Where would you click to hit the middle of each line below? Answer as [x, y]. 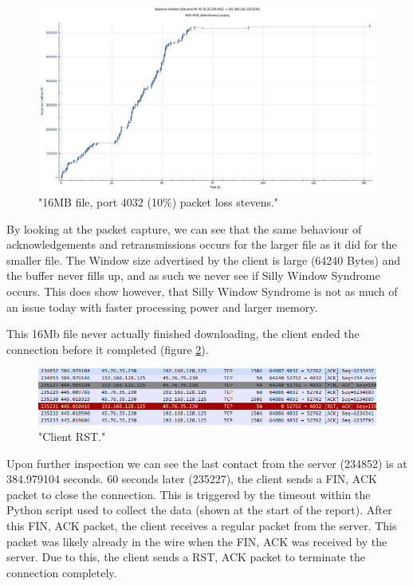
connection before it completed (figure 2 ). [108, 349]
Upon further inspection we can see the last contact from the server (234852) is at [207, 463]
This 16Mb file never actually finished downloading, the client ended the [183, 334]
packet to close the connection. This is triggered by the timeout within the [189, 494]
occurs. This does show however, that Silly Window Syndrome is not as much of [202, 291]
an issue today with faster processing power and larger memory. [162, 307]
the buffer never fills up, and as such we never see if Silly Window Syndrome [193, 275]
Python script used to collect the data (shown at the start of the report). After [199, 510]
